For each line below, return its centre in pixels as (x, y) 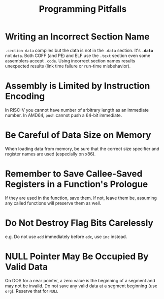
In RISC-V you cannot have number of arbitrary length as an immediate (77, 110)
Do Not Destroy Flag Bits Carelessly (79, 223)
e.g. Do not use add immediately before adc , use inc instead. (66, 237)
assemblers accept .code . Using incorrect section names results (70, 60)
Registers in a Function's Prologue (77, 184)
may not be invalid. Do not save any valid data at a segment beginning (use (81, 286)
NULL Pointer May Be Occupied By (77, 256)
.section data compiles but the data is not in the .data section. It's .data (79, 50)
